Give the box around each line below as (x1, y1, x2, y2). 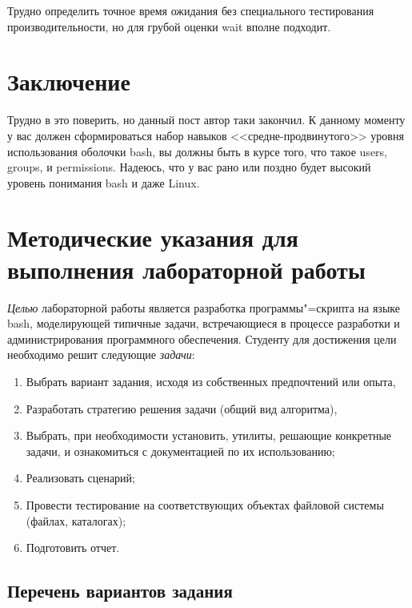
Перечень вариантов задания (7, 578, 233, 603)
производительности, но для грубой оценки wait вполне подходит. (7, 18, 331, 34)
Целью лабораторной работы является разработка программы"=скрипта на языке (7, 299, 400, 316)
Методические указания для (7, 221, 298, 254)
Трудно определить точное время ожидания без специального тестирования (7, 2, 374, 18)
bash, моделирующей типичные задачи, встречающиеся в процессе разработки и (7, 315, 400, 332)
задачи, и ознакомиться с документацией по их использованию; (26, 442, 335, 459)
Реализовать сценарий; (26, 469, 135, 486)
